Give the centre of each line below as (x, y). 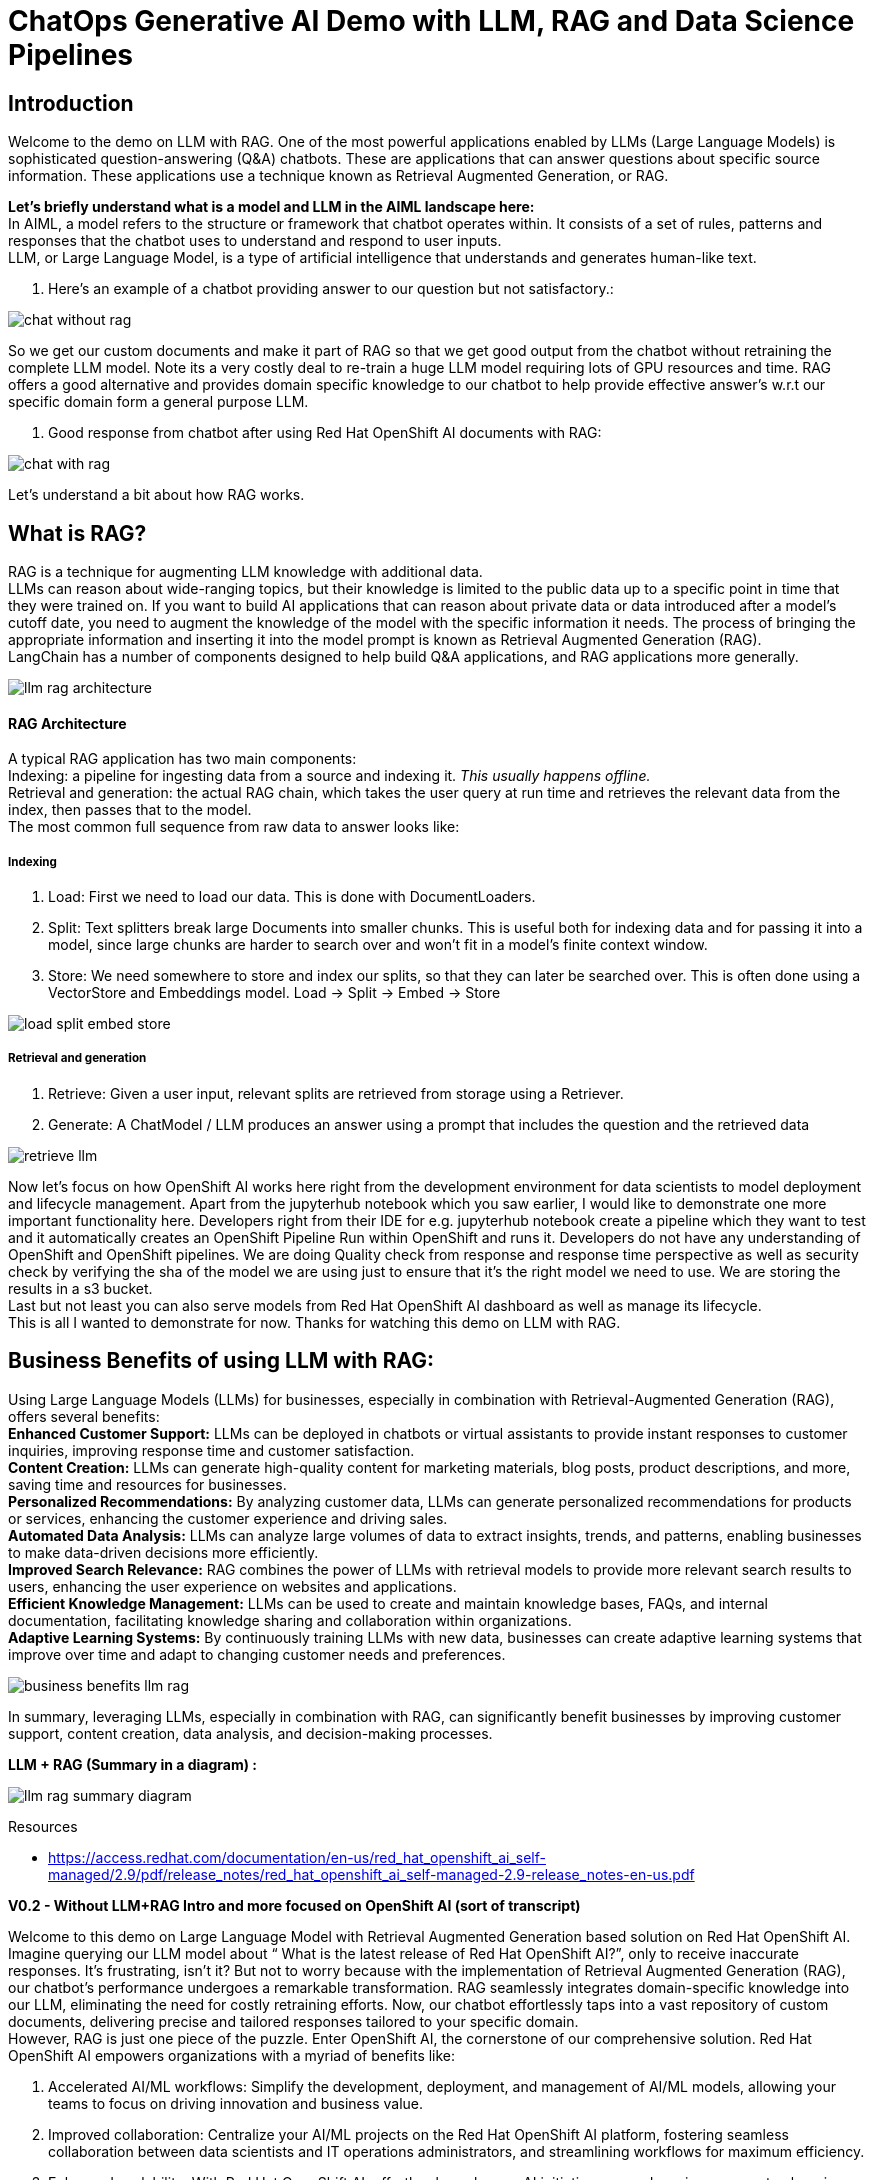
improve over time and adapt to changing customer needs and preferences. (257, 1654)
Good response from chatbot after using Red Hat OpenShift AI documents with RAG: (325, 433)
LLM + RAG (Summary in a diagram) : (132, 1764)
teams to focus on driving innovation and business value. (236, 2103)
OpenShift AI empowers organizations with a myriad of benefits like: (232, 2055)
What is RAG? (77, 533)
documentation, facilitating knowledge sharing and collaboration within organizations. (290, 1620)
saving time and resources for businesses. (147, 1484)
